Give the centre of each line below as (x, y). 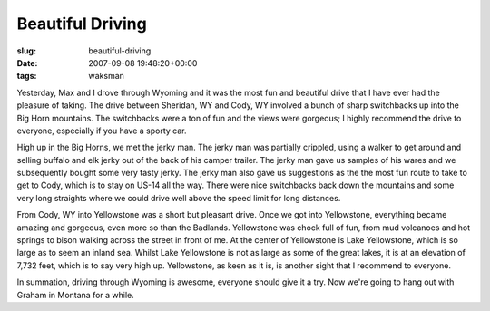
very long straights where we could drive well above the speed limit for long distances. (179, 198)
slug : (26, 51)
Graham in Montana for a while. (76, 295)
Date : (27, 63)
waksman (106, 76)
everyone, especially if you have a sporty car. (102, 131)
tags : (27, 76)
